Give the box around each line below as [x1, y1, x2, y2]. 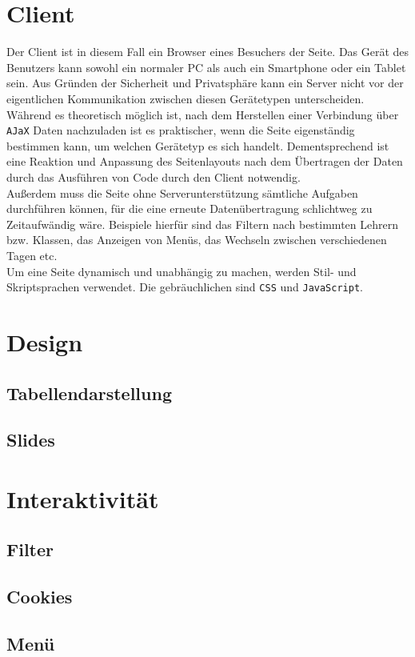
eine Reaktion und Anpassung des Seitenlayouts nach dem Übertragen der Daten [6, 153, 403, 170]
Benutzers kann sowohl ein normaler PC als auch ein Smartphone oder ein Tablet [6, 58, 406, 75]
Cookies [6, 584, 73, 609]
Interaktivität [6, 482, 159, 515]
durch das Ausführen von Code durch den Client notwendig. [6, 168, 301, 185]
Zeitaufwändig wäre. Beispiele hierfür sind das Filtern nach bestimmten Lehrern [6, 215, 398, 232]
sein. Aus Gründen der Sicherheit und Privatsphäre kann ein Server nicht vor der [6, 74, 404, 91]
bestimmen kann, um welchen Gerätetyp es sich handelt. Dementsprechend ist [6, 137, 389, 154]
